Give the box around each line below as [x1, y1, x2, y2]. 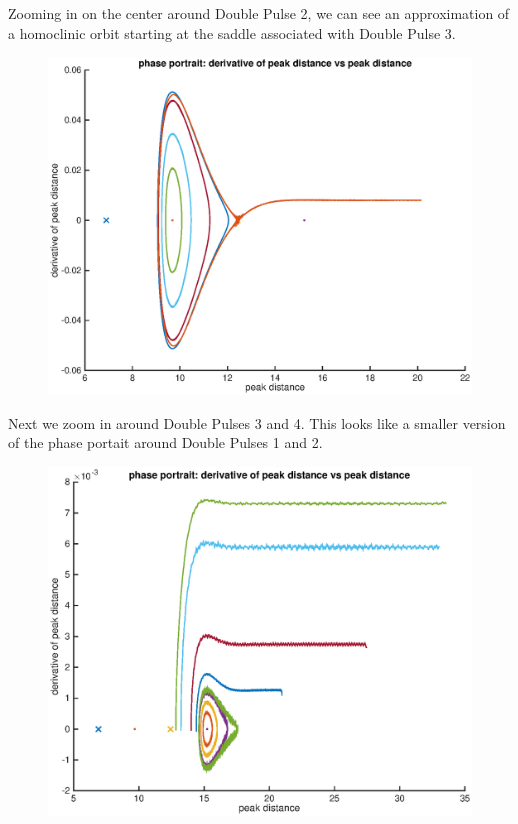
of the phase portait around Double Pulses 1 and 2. [8, 432, 323, 453]
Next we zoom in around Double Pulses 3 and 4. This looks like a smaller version [8, 412, 506, 433]
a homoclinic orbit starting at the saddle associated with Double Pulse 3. [8, 22, 456, 43]
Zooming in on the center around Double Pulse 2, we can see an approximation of [8, 3, 510, 23]
